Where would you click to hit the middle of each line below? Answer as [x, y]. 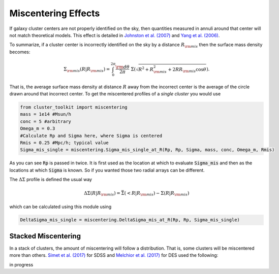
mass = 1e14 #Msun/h [45, 114]
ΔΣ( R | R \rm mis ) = [102, 194]
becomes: [20, 52]
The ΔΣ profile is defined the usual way [51, 180]
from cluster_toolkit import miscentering [74, 107]
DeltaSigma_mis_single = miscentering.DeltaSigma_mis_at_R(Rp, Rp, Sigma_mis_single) [130, 220]
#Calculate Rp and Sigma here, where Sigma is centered [91, 135]
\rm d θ [122, 67]
